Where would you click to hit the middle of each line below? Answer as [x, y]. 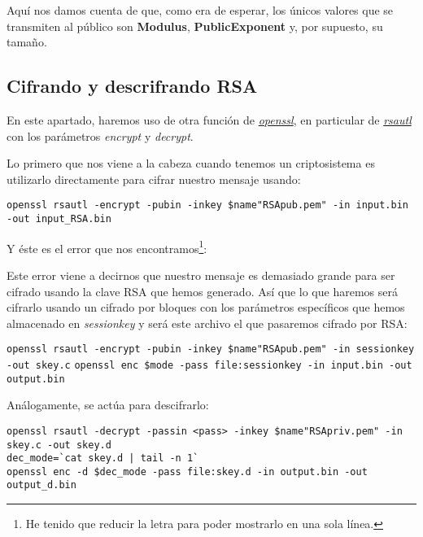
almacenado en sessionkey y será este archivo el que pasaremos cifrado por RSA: [207, 323]
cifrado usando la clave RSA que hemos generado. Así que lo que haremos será [202, 291]
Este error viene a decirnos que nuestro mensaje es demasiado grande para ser [201, 275]
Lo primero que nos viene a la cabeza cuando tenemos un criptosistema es [191, 163]
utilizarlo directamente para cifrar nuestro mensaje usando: [154, 179]
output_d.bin [41, 485]
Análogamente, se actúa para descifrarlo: [108, 405]
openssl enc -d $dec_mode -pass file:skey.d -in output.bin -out [187, 472]
